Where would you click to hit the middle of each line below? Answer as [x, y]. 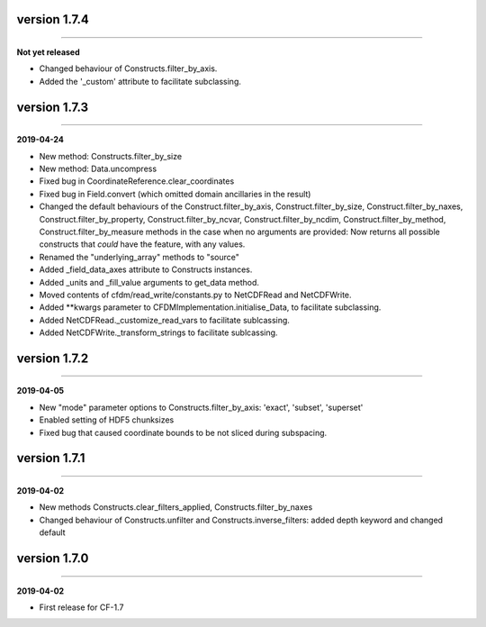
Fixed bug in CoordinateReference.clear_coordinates [137, 181]
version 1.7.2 [53, 358]
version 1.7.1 [51, 458]
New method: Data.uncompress [98, 168]
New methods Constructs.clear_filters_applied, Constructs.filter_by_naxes [176, 507]
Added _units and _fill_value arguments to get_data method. [149, 282]
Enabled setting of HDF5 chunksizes [107, 420]
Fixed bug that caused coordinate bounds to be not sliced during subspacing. [183, 432]
